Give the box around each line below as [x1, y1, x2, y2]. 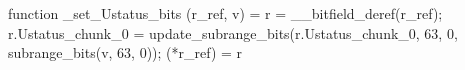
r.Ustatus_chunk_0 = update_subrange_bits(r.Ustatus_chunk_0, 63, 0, [8, 22, 458, 43]
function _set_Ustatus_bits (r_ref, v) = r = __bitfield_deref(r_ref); [8, 3, 443, 23]
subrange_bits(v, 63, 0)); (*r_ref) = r [8, 42, 243, 63]
